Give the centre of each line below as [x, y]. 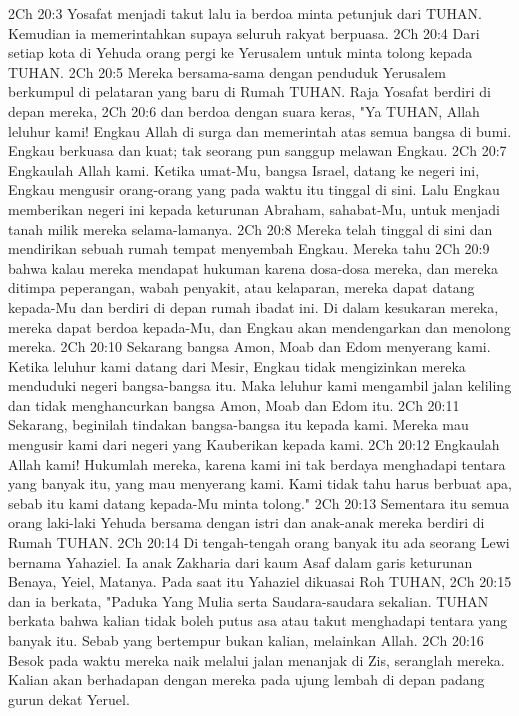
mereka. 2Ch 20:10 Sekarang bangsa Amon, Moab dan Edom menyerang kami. [249, 346]
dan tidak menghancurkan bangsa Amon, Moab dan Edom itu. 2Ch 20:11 [234, 404]
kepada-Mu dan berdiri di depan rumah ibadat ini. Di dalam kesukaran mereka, [253, 306]
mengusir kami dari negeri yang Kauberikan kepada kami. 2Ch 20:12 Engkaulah [254, 444]
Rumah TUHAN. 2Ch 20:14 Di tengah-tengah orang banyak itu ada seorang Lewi [259, 542]
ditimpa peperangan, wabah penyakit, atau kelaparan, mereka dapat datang [241, 287]
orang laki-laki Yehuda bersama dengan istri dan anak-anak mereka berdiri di [246, 522]
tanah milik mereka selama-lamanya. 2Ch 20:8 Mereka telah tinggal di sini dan [250, 228]
